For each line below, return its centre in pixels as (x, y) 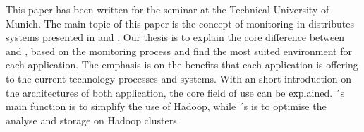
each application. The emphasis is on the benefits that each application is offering (182, 65)
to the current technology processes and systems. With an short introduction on (178, 78)
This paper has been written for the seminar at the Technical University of (168, 9)
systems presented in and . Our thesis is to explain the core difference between (175, 37)
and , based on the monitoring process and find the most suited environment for (179, 50)
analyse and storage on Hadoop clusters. (93, 120)
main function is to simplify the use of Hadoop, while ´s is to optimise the (166, 106)
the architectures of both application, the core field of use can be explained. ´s (175, 92)
